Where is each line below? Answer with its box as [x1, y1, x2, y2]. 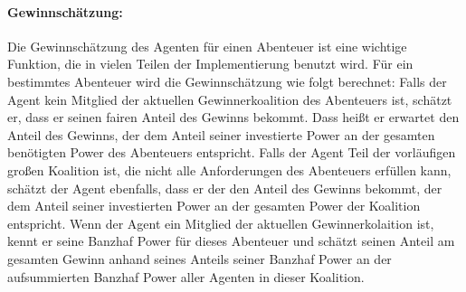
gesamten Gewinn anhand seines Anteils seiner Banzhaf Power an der [7, 249, 392, 268]
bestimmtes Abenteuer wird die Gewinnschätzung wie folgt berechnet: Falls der [7, 71, 447, 90]
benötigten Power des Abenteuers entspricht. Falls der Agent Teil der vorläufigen [7, 143, 456, 162]
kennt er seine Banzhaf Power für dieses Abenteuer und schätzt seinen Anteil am [7, 231, 455, 250]
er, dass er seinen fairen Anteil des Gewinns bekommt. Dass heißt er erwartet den [7, 108, 460, 127]
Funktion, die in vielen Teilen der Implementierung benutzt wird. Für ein [7, 54, 414, 73]
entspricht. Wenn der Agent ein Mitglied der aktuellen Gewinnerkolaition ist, [7, 213, 434, 232]
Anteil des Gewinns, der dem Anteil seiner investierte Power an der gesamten [7, 125, 435, 144]
